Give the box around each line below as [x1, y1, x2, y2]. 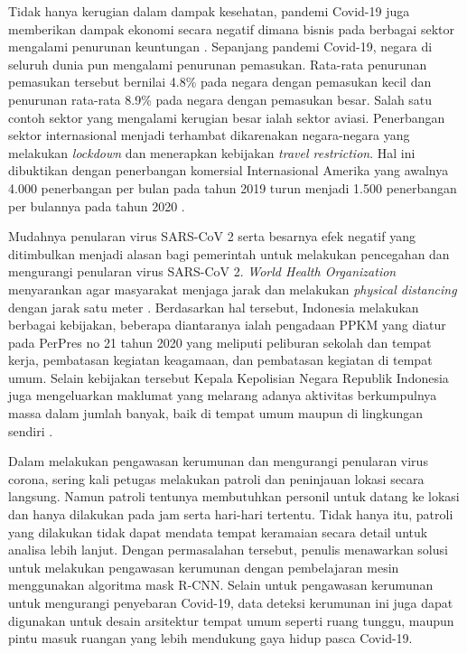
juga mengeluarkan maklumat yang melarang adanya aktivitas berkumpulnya [8, 386, 437, 405]
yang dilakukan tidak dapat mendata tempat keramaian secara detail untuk [8, 522, 428, 541]
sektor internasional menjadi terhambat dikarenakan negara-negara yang [8, 126, 410, 145]
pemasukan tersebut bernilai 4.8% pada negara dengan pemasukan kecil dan [8, 72, 432, 91]
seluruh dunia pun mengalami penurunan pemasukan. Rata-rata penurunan [8, 54, 427, 73]
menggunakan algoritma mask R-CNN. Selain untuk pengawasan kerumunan [8, 575, 434, 594]
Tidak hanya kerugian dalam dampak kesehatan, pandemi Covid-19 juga [8, 2, 410, 20]
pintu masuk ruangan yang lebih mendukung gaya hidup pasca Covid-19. [8, 629, 413, 648]
